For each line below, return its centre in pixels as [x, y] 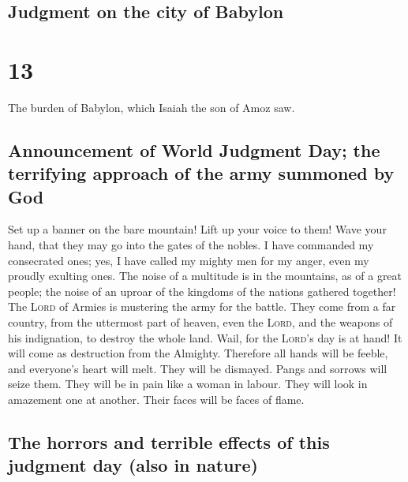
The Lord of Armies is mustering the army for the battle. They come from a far [202, 306]
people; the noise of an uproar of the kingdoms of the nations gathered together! [202, 291]
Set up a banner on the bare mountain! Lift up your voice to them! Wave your [197, 229]
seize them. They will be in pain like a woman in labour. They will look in [188, 384]
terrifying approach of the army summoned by [201, 173]
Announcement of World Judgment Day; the [194, 149]
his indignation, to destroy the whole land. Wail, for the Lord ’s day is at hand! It [205, 337]
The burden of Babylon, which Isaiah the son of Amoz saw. [152, 107]
